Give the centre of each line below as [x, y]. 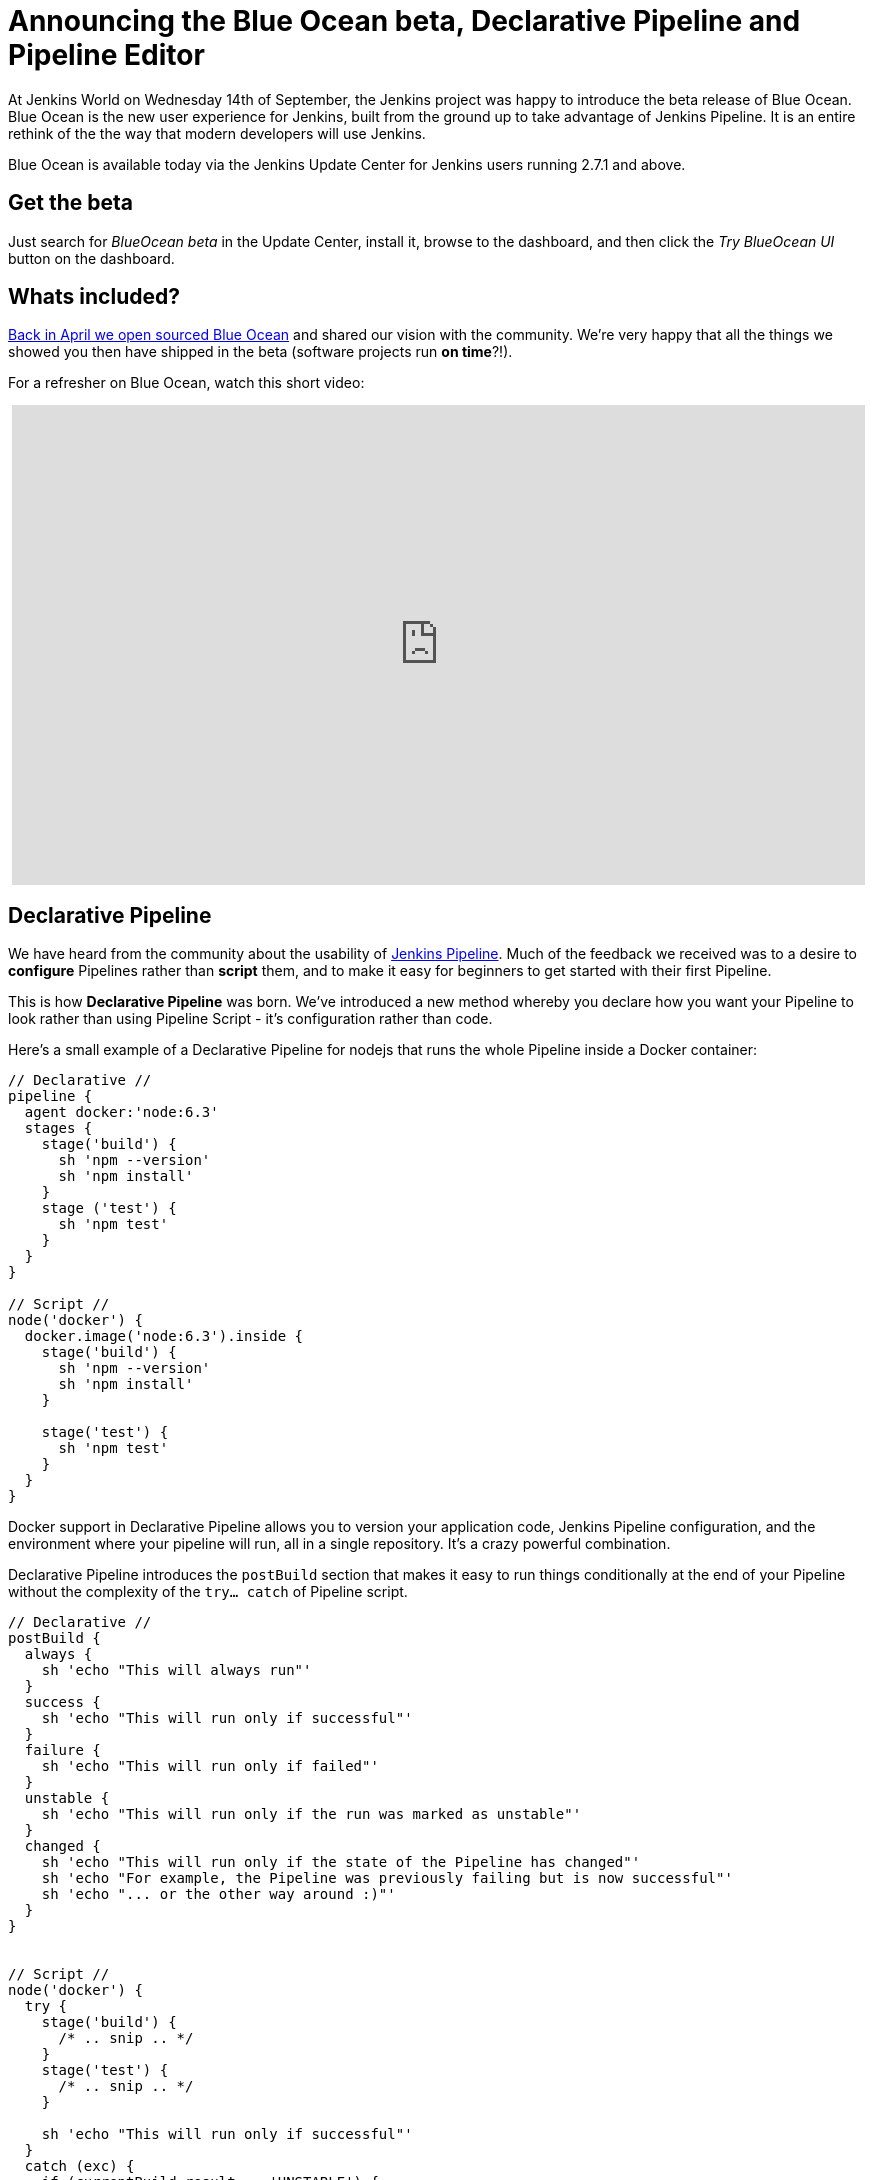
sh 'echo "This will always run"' [176, 1670]
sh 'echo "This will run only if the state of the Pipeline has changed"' [341, 1862]
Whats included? [94, 297]
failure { [62, 1750]
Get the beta [70, 203]
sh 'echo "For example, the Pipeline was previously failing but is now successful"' [387, 1878]
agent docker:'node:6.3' [121, 1112]
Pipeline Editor [106, 55]
